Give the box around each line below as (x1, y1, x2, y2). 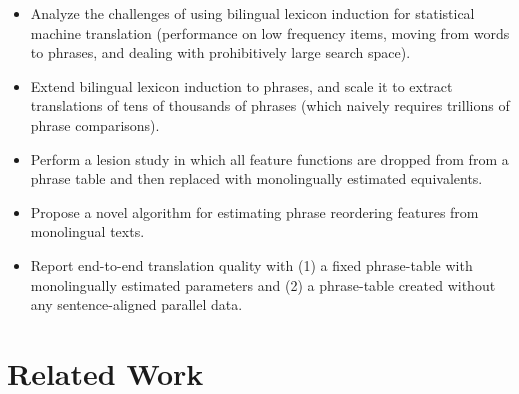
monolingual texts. (30, 221, 145, 242)
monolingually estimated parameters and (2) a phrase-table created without (30, 274, 496, 295)
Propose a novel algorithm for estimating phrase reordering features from (30, 201, 479, 222)
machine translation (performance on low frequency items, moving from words (30, 22, 510, 43)
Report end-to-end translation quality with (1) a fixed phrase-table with (30, 254, 473, 275)
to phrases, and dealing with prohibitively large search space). (30, 42, 411, 63)
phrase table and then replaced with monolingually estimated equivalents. (30, 168, 483, 189)
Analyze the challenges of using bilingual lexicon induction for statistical (30, 3, 475, 23)
